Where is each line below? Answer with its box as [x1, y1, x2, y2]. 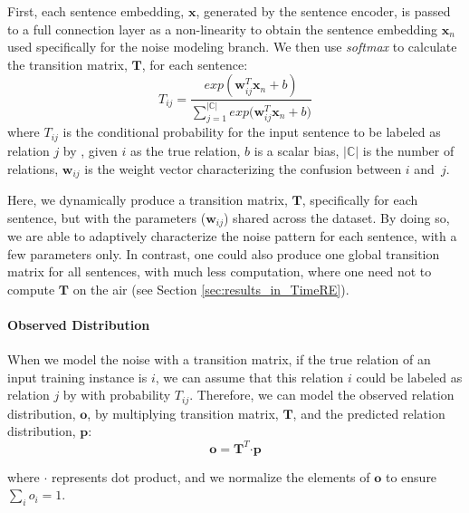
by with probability [62, 385, 171, 404]
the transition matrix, [7, 54, 128, 73]
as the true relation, [129, 140, 241, 160]
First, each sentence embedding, [7, 2, 185, 20]
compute [7, 279, 55, 298]
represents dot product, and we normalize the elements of [52, 467, 370, 486]
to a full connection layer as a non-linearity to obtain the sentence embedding [7, 19, 438, 38]
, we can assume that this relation [155, 367, 344, 386]
